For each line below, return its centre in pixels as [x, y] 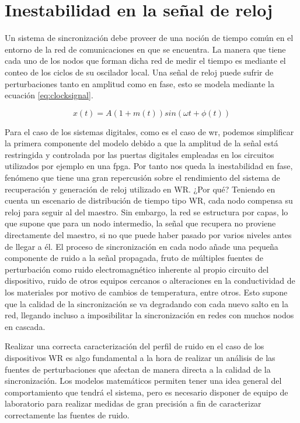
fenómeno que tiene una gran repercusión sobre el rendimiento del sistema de [142, 178]
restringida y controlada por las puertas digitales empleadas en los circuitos [139, 154]
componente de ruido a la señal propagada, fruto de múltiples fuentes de [134, 258]
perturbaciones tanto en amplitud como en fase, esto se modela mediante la [139, 83]
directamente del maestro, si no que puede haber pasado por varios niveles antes [148, 235]
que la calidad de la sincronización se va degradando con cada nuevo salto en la [147, 303]
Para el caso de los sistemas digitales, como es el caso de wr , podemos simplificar [149, 131]
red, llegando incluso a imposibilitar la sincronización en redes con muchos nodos [149, 315]
